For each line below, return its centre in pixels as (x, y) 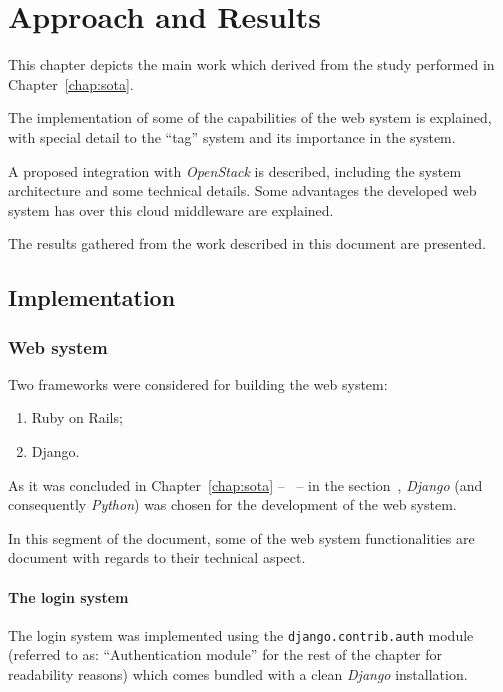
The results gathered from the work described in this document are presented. (247, 243)
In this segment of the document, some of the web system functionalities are (241, 537)
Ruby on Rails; (77, 417)
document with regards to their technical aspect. (157, 557)
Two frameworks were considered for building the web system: (198, 383)
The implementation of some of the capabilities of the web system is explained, (250, 117)
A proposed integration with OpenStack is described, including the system (235, 170)
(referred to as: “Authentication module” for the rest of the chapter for (225, 654)
